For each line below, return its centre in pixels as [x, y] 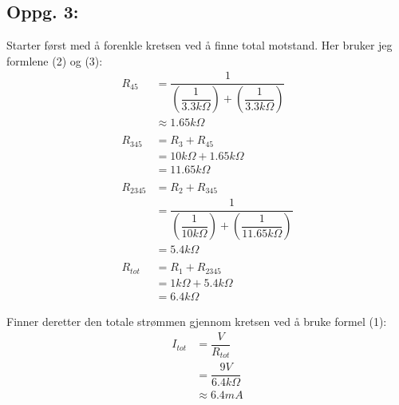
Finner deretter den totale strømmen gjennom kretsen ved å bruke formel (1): [197, 321]
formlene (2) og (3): [55, 60]
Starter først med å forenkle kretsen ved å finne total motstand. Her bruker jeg [199, 45]
